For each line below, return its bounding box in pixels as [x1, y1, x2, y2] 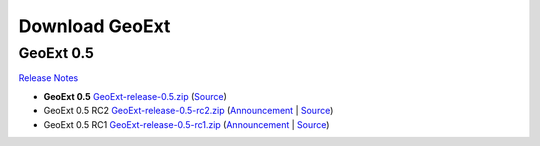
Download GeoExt [18, 15, 171, 37]
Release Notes [18, 72, 79, 84]
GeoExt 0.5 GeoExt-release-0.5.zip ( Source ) [43, 90, 227, 102]
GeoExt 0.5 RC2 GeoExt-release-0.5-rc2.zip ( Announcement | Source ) [43, 105, 334, 117]
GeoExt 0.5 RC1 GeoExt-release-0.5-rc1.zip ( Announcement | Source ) [43, 118, 330, 130]
